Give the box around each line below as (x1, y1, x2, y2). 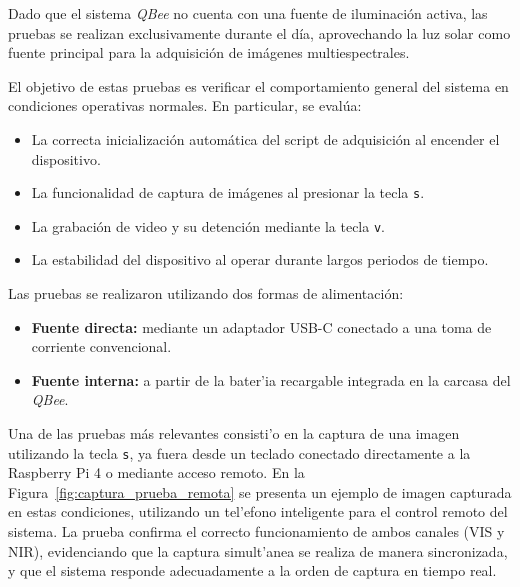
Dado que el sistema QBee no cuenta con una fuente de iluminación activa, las (8, 3, 488, 23)
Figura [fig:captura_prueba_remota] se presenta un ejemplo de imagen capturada (8, 481, 512, 502)
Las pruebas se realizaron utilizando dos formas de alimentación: (8, 283, 404, 304)
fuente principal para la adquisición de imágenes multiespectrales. (8, 42, 410, 63)
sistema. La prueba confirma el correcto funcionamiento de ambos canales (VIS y (8, 521, 505, 542)
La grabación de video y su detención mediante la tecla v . (31, 215, 385, 236)
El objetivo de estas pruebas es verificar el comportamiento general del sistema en (8, 75, 509, 96)
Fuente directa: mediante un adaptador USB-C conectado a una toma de (31, 316, 492, 337)
